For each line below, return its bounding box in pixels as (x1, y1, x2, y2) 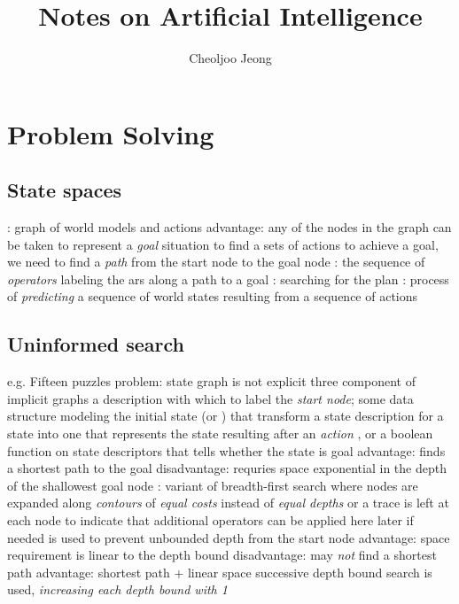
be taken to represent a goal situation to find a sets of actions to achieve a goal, (7, 235, 439, 253)
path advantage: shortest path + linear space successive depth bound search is (7, 562, 432, 581)
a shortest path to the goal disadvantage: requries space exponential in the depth (7, 459, 447, 477)
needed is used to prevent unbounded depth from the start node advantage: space (7, 528, 450, 546)
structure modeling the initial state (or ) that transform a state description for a (7, 407, 444, 425)
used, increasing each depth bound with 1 (7, 580, 228, 599)
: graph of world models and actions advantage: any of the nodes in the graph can (7, 218, 452, 236)
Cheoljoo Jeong (189, 49, 272, 67)
